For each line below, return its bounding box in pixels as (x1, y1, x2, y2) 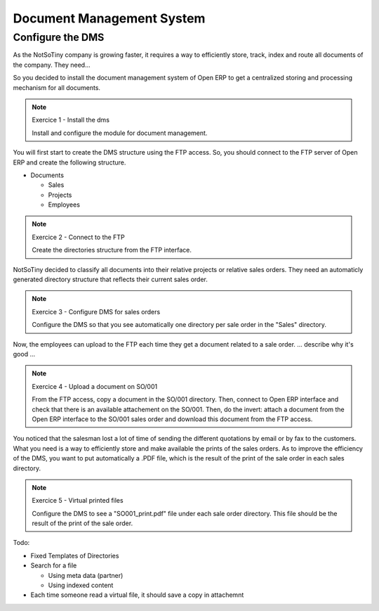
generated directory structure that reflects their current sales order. (13, 275, 208, 284)
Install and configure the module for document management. (32, 129, 208, 137)
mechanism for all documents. (13, 83, 101, 91)
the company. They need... (13, 60, 91, 69)
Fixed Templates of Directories (30, 551, 119, 560)
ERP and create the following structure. (13, 158, 126, 167)
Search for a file (30, 561, 77, 570)
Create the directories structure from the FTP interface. (32, 246, 192, 255)
